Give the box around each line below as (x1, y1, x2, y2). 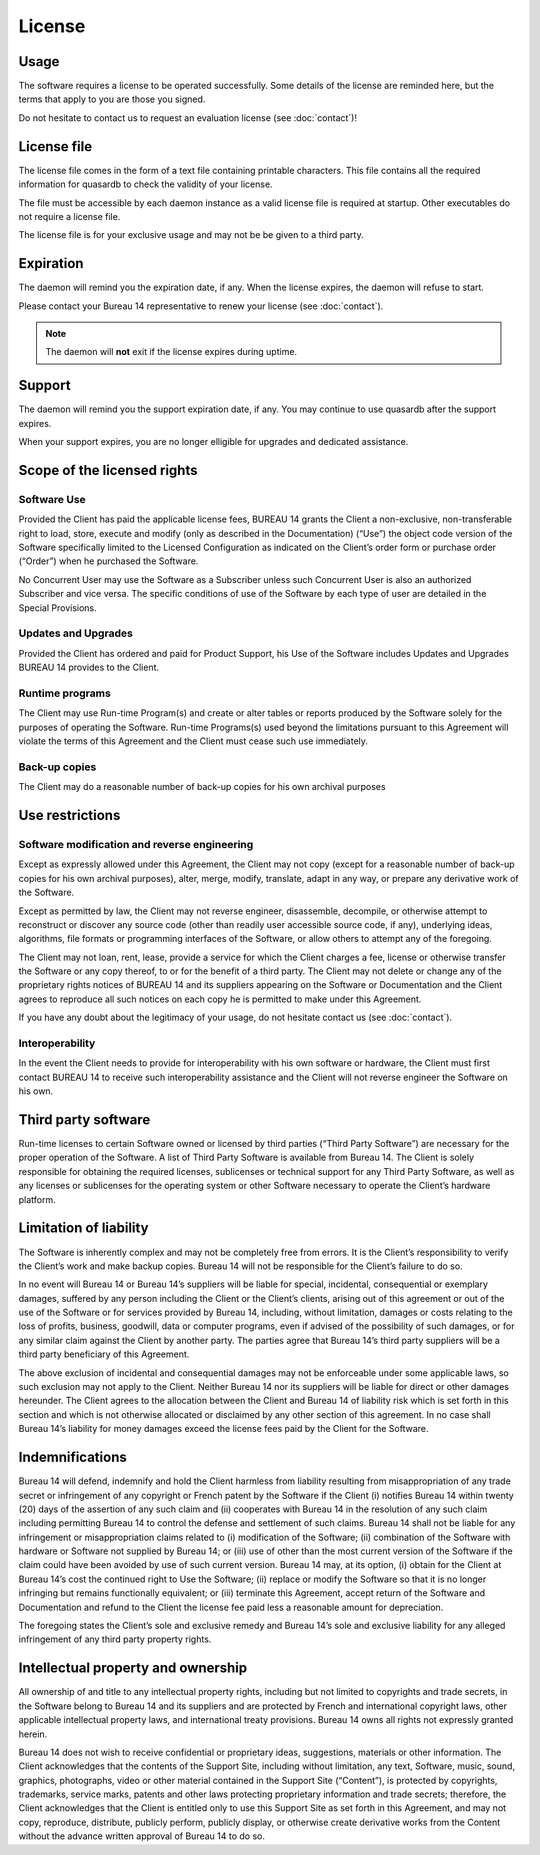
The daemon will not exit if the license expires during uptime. (45, 346, 298, 358)
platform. (18, 1193, 57, 1205)
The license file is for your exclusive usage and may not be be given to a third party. (18, 229, 364, 241)
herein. (18, 1728, 48, 1740)
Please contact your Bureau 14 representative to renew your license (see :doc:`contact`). (18, 300, 384, 312)
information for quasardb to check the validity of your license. (18, 178, 274, 190)
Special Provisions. (18, 601, 97, 614)
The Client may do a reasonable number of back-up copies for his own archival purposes (18, 781, 386, 793)
